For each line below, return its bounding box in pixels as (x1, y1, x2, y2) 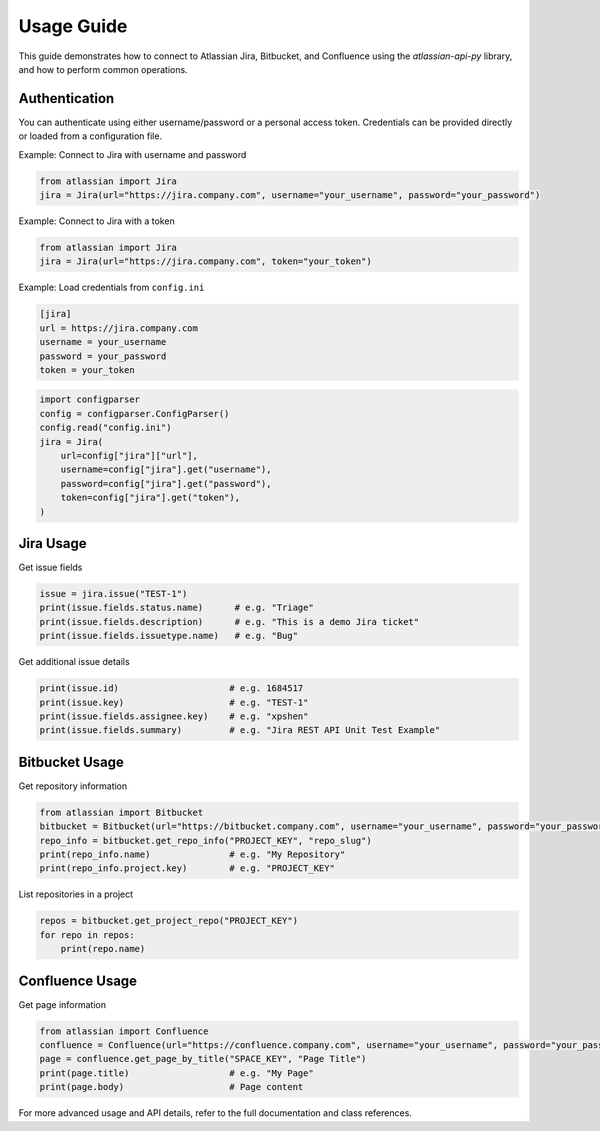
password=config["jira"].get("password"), (60, 478, 272, 489)
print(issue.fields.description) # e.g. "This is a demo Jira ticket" (39, 616, 420, 627)
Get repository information (18, 780, 128, 792)
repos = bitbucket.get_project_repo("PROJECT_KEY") (39, 915, 299, 927)
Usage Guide (18, 15, 128, 37)
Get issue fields (18, 561, 83, 574)
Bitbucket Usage (18, 753, 124, 770)
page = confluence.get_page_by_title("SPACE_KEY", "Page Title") (39, 1053, 367, 1065)
